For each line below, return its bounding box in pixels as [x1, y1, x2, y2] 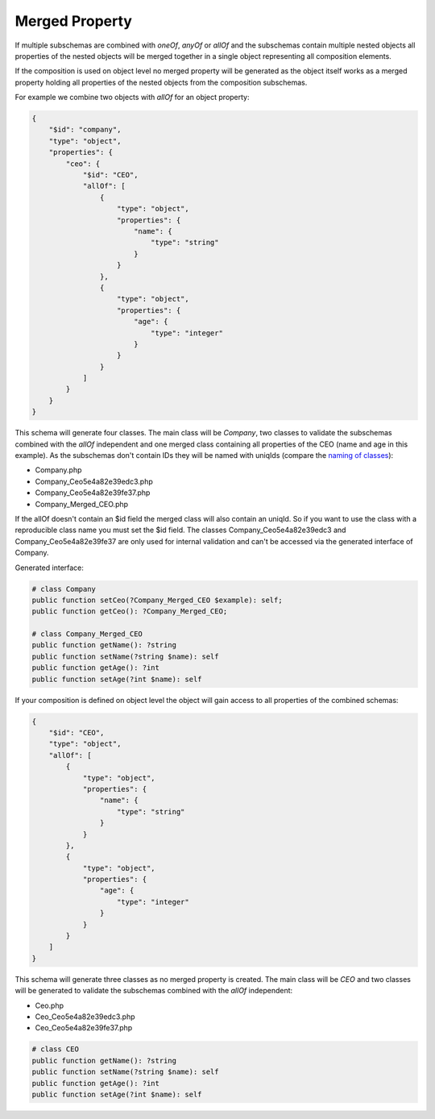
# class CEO [31, 1045, 80, 1054]
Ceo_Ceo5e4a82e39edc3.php [35, 1012, 135, 1021]
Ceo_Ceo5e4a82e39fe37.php [35, 1023, 133, 1033]
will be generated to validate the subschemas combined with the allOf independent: [14, 986, 293, 996]
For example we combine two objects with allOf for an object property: [14, 93, 250, 102]
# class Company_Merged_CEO [31, 630, 143, 639]
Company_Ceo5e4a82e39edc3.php [35, 476, 153, 486]
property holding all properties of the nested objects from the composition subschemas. [14, 77, 308, 87]
